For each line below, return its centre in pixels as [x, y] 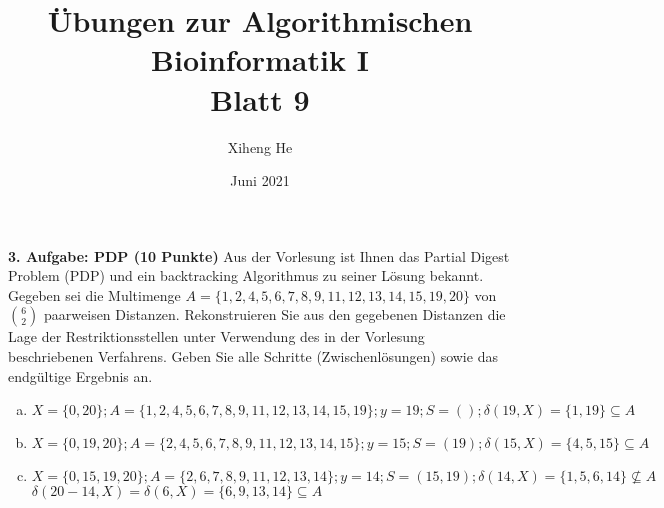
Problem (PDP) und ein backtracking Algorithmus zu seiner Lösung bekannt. [246, 275]
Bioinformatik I [260, 59]
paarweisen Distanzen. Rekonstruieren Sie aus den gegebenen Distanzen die [275, 314]
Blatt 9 [260, 98]
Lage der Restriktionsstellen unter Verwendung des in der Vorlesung [216, 336]
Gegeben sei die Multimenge [94, 294]
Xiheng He [260, 146]
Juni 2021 [260, 180]
